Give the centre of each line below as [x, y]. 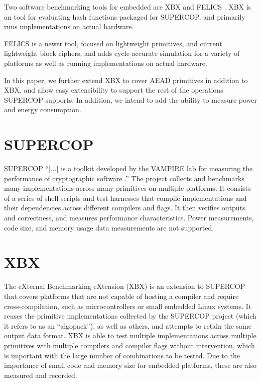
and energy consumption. [43, 109]
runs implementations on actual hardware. [69, 26]
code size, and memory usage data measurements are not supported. [109, 227]
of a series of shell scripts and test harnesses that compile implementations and [125, 198]
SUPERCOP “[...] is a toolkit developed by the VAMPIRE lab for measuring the [128, 168]
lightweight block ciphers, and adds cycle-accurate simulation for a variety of [122, 53]
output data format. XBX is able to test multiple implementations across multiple [130, 335]
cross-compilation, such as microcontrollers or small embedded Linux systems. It [128, 306]
